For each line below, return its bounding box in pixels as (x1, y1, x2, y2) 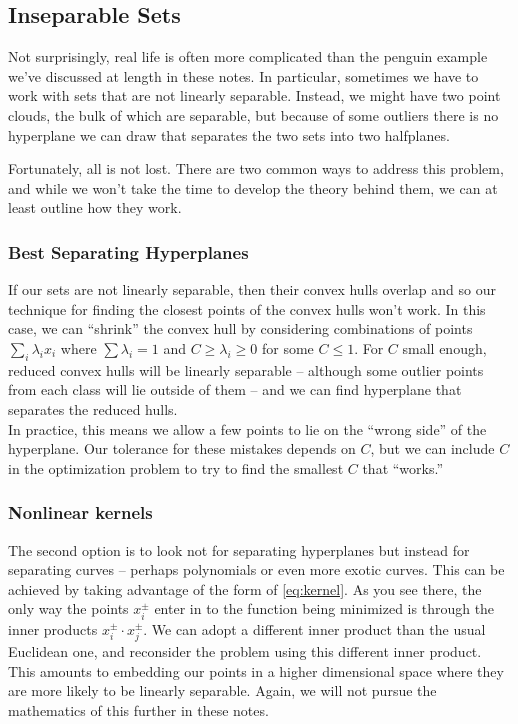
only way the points (8, 598, 129, 619)
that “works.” (362, 457, 444, 478)
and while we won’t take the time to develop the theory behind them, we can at (8, 177, 498, 198)
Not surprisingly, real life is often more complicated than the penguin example (8, 46, 488, 67)
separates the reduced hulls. (8, 398, 178, 419)
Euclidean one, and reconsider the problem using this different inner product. (8, 641, 482, 662)
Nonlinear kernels (8, 500, 153, 525)
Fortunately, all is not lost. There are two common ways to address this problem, (8, 158, 504, 179)
